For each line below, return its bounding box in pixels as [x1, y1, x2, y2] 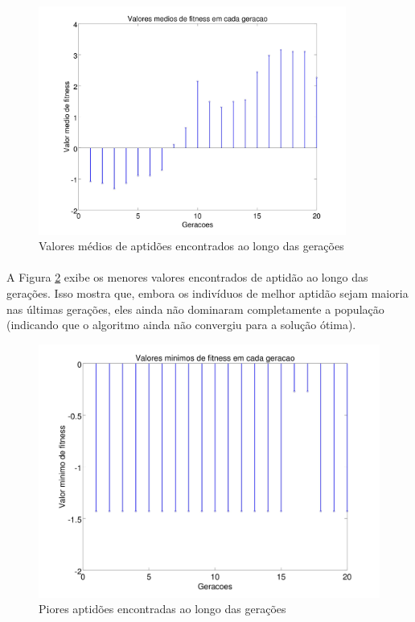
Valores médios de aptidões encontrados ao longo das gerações [39, 237, 344, 254]
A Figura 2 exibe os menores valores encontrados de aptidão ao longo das [6, 269, 368, 286]
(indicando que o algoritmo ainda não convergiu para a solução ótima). [6, 316, 356, 333]
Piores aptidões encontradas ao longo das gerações [39, 600, 286, 617]
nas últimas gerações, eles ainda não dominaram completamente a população [6, 300, 384, 317]
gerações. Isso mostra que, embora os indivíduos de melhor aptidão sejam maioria [6, 284, 409, 301]
